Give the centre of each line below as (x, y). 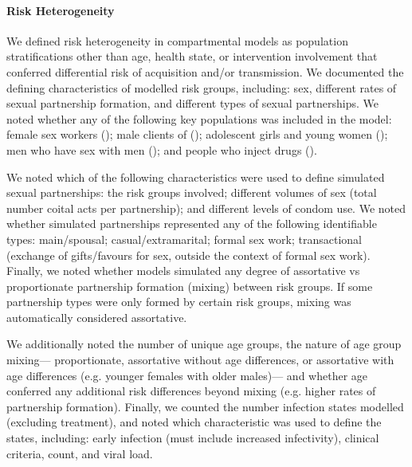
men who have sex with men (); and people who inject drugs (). (162, 149)
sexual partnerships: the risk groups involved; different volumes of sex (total (192, 192)
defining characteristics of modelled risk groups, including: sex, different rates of (202, 87)
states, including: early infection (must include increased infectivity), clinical (193, 438)
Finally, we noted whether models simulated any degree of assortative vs (183, 271)
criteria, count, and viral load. (80, 453)
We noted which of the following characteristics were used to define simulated (196, 177)
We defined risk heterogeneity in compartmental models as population (177, 40)
